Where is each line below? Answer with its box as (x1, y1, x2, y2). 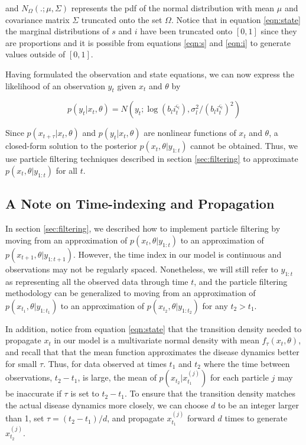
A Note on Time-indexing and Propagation (5, 194, 275, 213)
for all (56, 164, 77, 176)
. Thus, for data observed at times (43, 357, 167, 369)
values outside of (5, 48, 66, 60)
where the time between (203, 357, 290, 369)
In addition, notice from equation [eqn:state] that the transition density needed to (5, 322, 302, 334)
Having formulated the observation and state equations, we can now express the (5, 67, 294, 80)
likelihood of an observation (5, 79, 105, 92)
